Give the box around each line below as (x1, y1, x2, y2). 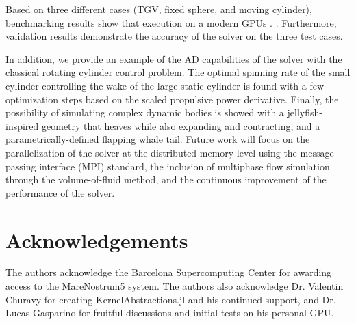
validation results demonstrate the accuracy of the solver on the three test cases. (5, 29, 343, 43)
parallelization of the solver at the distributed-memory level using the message (5, 145, 334, 159)
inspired (5, 118, 39, 133)
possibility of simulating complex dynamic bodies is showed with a (5, 105, 284, 120)
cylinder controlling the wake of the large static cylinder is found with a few (5, 78, 325, 92)
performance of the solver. (5, 185, 115, 200)
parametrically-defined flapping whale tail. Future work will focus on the (5, 132, 310, 146)
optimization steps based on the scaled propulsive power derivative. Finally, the (5, 92, 339, 106)
